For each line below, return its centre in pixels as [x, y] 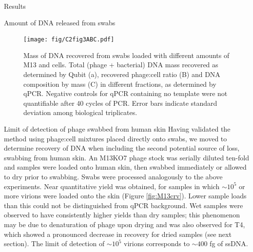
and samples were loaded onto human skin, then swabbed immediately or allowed [125, 167]
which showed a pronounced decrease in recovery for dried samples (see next [118, 234]
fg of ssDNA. [229, 243]
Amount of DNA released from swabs [60, 22]
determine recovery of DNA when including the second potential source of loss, [122, 148]
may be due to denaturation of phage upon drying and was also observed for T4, [125, 224]
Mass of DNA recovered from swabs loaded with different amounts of [126, 55]
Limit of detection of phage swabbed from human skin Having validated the [117, 129]
